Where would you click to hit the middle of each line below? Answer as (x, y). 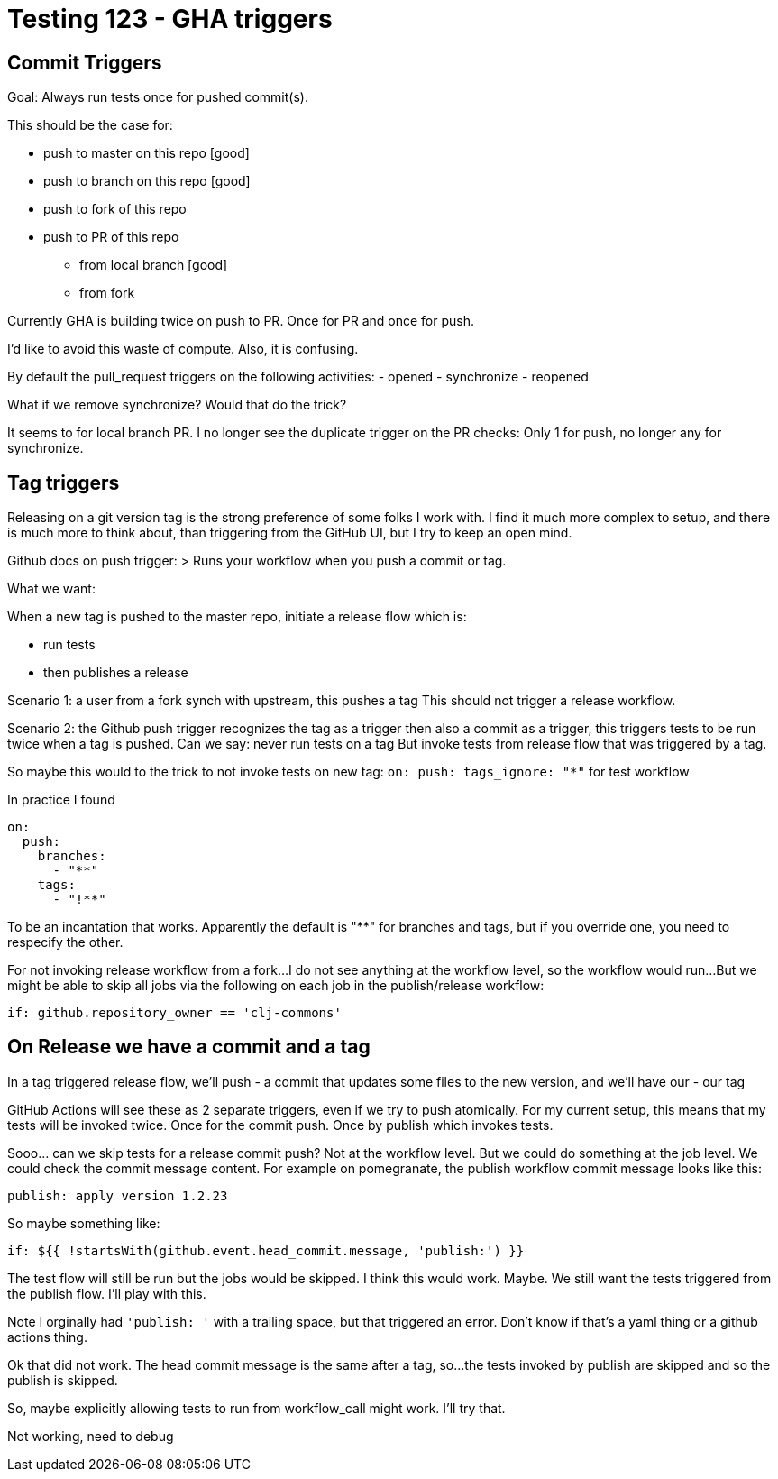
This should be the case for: (90, 125)
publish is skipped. (63, 1380)
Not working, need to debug (91, 1436)
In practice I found (61, 800)
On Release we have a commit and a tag (189, 1047)
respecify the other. (65, 942)
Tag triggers (64, 482)
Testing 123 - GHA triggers (170, 19)
